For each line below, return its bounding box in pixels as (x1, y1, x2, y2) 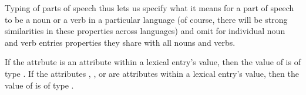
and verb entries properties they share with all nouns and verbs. (5, 36, 236, 48)
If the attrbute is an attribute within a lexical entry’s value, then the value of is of (5, 56, 301, 68)
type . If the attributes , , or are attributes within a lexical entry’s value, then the (5, 67, 299, 79)
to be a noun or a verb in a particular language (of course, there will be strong (5, 13, 288, 25)
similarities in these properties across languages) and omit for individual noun (5, 25, 285, 37)
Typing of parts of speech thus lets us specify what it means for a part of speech (5, 2, 294, 13)
